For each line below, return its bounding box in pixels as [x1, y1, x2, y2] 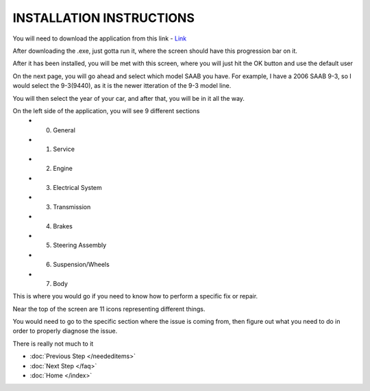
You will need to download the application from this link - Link [12, 34, 187, 43]
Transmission [53, 202, 91, 211]
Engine [53, 165, 73, 173]
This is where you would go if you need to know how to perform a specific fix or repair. [12, 292, 258, 300]
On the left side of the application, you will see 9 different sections [12, 106, 200, 115]
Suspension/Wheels [53, 261, 110, 269]
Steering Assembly [53, 241, 107, 250]
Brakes [53, 222, 73, 230]
